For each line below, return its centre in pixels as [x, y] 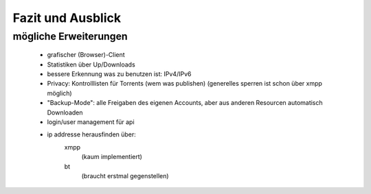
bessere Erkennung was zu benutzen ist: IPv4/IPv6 [119, 74]
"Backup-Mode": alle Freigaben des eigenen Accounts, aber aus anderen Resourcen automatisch [185, 103]
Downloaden [65, 112]
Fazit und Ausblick [67, 18]
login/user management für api [91, 122]
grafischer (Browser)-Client [86, 55]
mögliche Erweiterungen [70, 36]
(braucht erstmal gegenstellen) [125, 175]
